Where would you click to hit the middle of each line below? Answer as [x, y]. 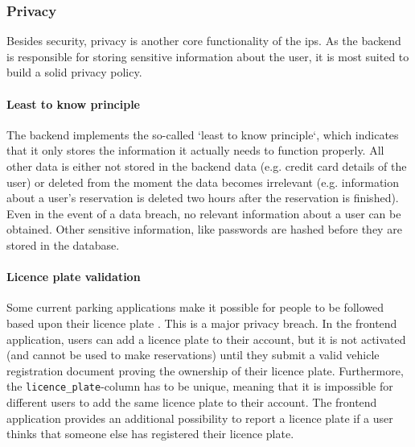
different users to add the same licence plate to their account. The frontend [192, 401]
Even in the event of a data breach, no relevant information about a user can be [204, 213]
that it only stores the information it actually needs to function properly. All [195, 150]
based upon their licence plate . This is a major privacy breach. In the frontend [202, 323]
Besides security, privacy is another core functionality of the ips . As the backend [204, 41]
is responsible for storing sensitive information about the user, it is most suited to [208, 56]
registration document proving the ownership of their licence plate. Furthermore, [205, 370]
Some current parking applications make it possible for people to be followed [195, 307]
